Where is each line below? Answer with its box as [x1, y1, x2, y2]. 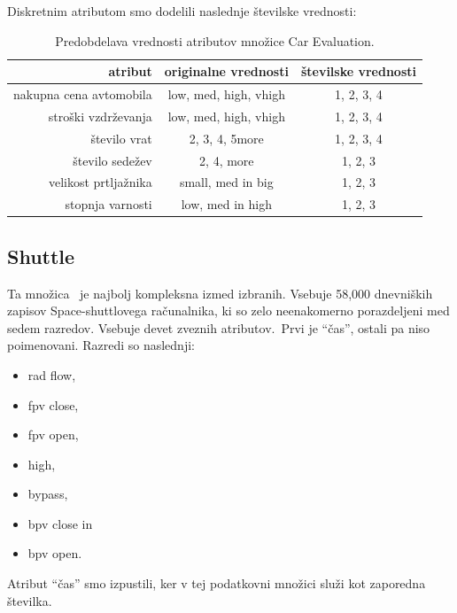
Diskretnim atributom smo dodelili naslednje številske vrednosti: [7, 2, 357, 19]
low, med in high [181, 195, 272, 213]
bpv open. [27, 544, 82, 563]
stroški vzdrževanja [48, 106, 152, 125]
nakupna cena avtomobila [13, 85, 152, 104]
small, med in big [179, 173, 274, 191]
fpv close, [27, 395, 79, 414]
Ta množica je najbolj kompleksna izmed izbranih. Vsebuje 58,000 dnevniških [7, 283, 433, 302]
